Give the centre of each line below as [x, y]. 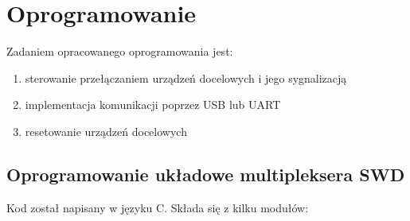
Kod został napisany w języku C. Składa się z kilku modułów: [158, 207]
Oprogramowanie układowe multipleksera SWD [206, 174]
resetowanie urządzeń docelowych [106, 131]
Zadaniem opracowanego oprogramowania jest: [120, 51]
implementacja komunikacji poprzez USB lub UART [153, 105]
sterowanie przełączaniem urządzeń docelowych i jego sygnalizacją [186, 78]
